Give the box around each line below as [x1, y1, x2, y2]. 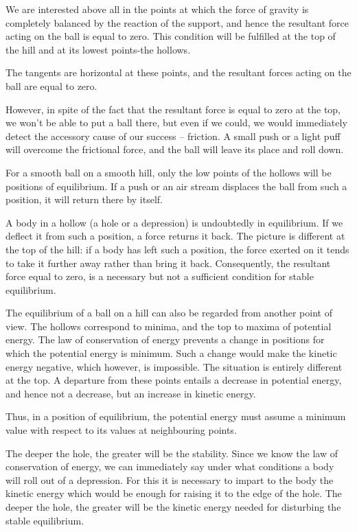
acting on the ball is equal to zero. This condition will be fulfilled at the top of [5, 29, 336, 43]
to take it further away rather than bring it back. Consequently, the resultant [5, 255, 331, 270]
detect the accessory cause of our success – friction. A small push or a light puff [5, 128, 341, 143]
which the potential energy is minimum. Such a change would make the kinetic [5, 346, 337, 360]
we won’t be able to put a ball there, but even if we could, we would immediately [5, 115, 347, 130]
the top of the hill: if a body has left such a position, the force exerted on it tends [5, 242, 349, 256]
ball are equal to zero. [5, 78, 97, 93]
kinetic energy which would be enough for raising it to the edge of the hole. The [5, 486, 342, 500]
